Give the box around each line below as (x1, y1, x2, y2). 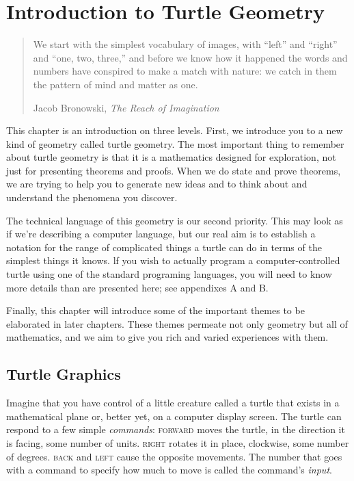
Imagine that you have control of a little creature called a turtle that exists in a (6, 395, 340, 410)
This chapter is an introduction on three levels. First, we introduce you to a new (6, 123, 343, 138)
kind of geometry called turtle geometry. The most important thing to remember (6, 136, 344, 151)
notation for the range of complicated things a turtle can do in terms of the (6, 239, 322, 254)
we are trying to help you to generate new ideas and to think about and (6, 177, 308, 191)
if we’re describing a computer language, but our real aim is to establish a (6, 226, 316, 241)
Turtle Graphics (6, 363, 121, 385)
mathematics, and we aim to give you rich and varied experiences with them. (6, 330, 329, 344)
